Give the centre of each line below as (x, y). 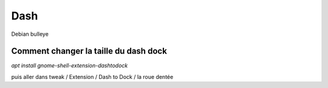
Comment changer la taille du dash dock (89, 51)
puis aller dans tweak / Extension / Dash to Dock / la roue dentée (92, 76)
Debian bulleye (30, 34)
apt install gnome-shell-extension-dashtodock (70, 66)
